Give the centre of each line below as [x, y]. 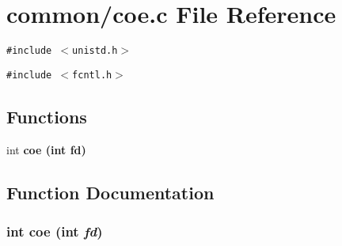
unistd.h [95, 51]
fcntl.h [92, 75]
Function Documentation [110, 192]
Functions [47, 116]
